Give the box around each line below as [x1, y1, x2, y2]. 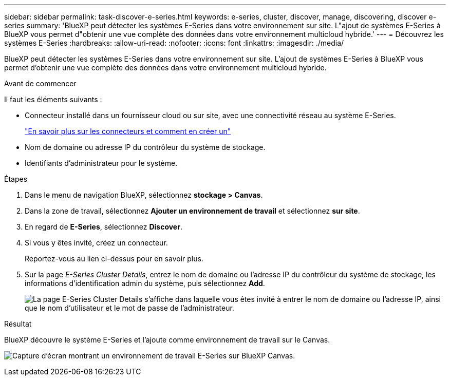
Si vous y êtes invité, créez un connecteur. [25, 238, 168, 247]
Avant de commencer [4, 79, 77, 88]
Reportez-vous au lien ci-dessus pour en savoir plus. [25, 254, 203, 263]
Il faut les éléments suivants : [4, 95, 102, 104]
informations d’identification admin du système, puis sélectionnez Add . [25, 279, 265, 288]
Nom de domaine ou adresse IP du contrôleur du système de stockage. [25, 143, 266, 151]
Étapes [4, 175, 28, 183]
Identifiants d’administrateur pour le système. [25, 159, 178, 167]
